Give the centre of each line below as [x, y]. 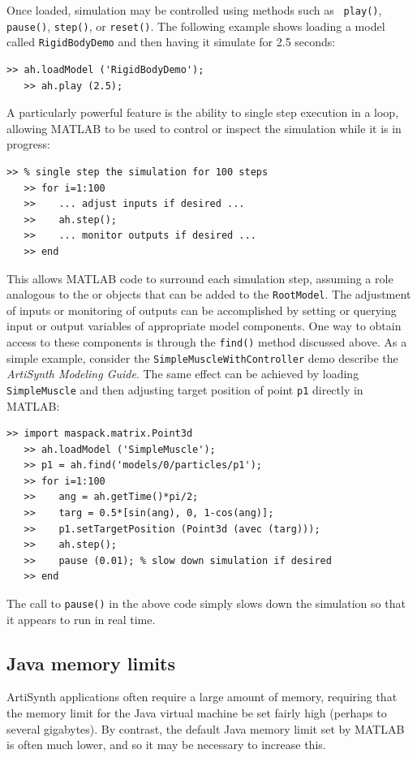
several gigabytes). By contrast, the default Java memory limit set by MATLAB [206, 728]
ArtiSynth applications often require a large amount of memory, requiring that [202, 697]
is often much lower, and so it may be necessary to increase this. [166, 745]
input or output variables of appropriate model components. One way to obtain [204, 326]
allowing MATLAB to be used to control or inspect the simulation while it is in [204, 128]
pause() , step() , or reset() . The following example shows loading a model [196, 26]
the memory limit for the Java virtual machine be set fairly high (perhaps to [197, 713]
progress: [28, 144]
